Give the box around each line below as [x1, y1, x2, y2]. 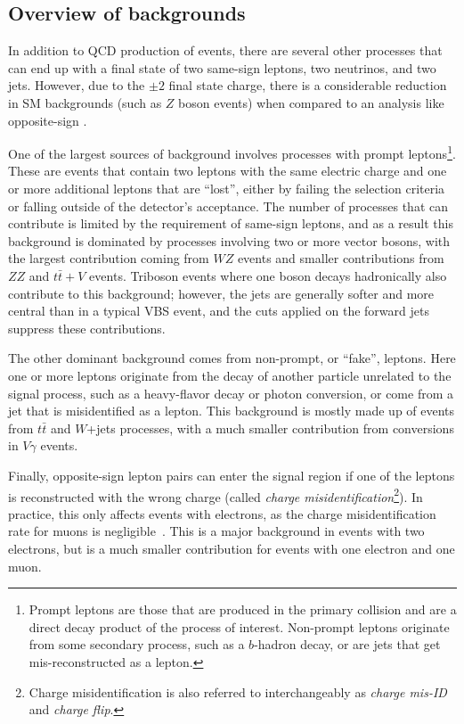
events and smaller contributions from [237, 249, 444, 267]
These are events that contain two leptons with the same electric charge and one [8, 161, 447, 180]
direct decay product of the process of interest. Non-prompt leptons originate [28, 617, 450, 636]
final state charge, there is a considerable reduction [168, 76, 447, 95]
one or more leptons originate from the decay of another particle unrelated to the [8, 366, 452, 384]
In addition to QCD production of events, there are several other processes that [8, 41, 443, 60]
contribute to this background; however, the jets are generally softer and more [8, 284, 435, 302]
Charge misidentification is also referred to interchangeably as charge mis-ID [28, 682, 447, 701]
